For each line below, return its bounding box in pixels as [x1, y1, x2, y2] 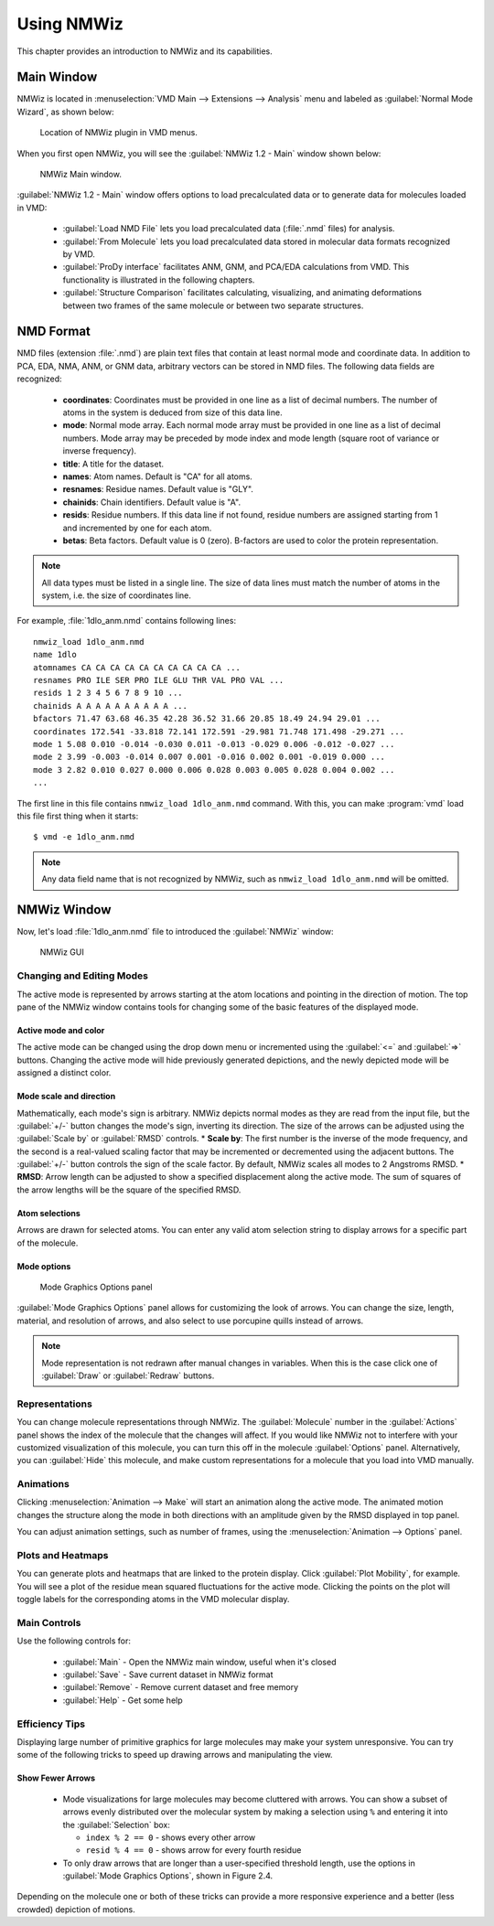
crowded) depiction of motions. [16, 1903, 136, 1915]
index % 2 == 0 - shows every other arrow [85, 1832, 256, 1843]
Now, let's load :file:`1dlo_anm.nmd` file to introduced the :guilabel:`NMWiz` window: [16, 926, 334, 937]
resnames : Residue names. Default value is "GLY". [62, 484, 253, 495]
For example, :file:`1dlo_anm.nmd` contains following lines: [16, 615, 237, 626]
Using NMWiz [16, 14, 123, 34]
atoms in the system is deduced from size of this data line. [62, 407, 283, 418]
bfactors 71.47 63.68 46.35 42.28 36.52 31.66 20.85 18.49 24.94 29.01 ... [33, 713, 381, 724]
